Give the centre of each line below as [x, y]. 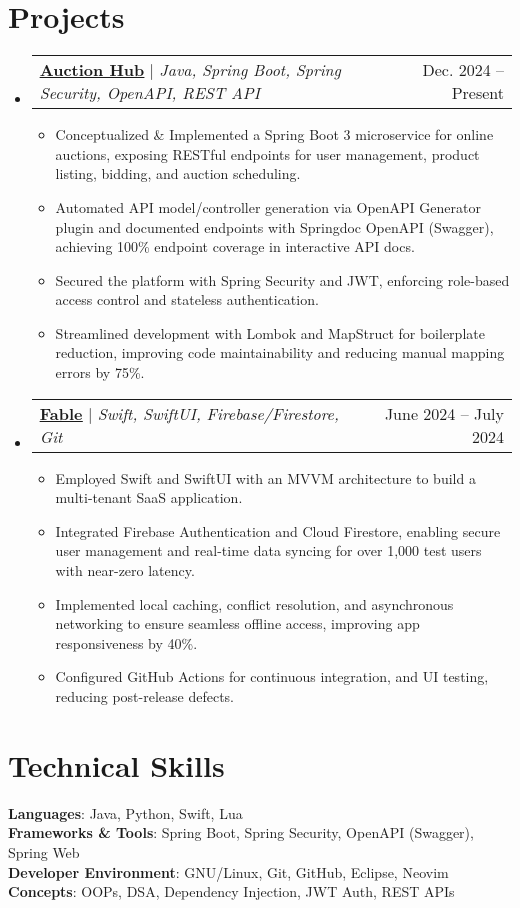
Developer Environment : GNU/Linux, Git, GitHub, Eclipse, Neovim [228, 871]
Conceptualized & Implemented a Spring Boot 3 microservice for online [274, 134]
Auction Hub [92, 70]
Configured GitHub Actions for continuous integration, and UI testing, [272, 676]
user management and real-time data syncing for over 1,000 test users [268, 550]
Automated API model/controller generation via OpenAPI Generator [268, 206]
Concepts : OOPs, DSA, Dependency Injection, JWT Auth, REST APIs [231, 891]
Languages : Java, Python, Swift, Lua [125, 812]
